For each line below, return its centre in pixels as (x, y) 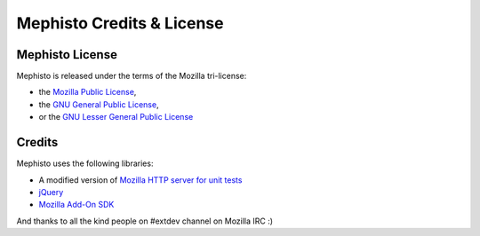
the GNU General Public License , (99, 104)
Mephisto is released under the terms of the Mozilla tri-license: (132, 76)
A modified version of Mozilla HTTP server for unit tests (140, 180)
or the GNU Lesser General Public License (116, 117)
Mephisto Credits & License (120, 23)
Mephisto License (67, 55)
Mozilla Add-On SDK (76, 205)
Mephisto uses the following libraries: (85, 163)
